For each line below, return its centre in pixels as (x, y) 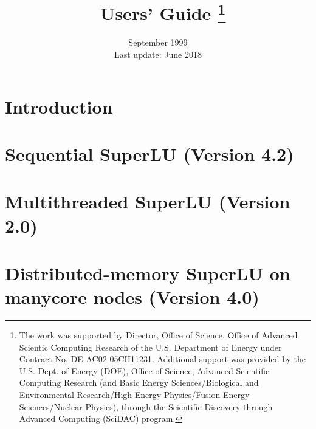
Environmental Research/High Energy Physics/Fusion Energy (134, 395)
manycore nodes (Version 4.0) (132, 297)
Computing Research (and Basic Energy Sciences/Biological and (139, 383)
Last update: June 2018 (158, 54)
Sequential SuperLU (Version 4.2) (149, 154)
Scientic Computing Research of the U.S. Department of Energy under (150, 347)
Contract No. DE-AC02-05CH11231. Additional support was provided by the (163, 359)
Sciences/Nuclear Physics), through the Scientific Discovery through (146, 406)
